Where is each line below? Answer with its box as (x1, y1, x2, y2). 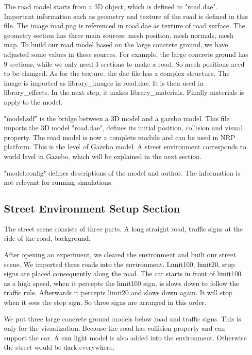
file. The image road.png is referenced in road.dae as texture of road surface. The (4, 20, 245, 31)
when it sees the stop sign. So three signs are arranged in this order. (4, 297, 206, 307)
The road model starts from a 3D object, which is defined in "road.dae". (4, 1, 218, 11)
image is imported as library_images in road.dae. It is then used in (4, 77, 204, 88)
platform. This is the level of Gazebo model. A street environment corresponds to (4, 142, 246, 152)
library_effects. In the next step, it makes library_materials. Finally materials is (4, 87, 244, 97)
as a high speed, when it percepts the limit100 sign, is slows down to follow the (4, 278, 239, 288)
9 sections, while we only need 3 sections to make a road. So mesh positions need (4, 58, 245, 69)
